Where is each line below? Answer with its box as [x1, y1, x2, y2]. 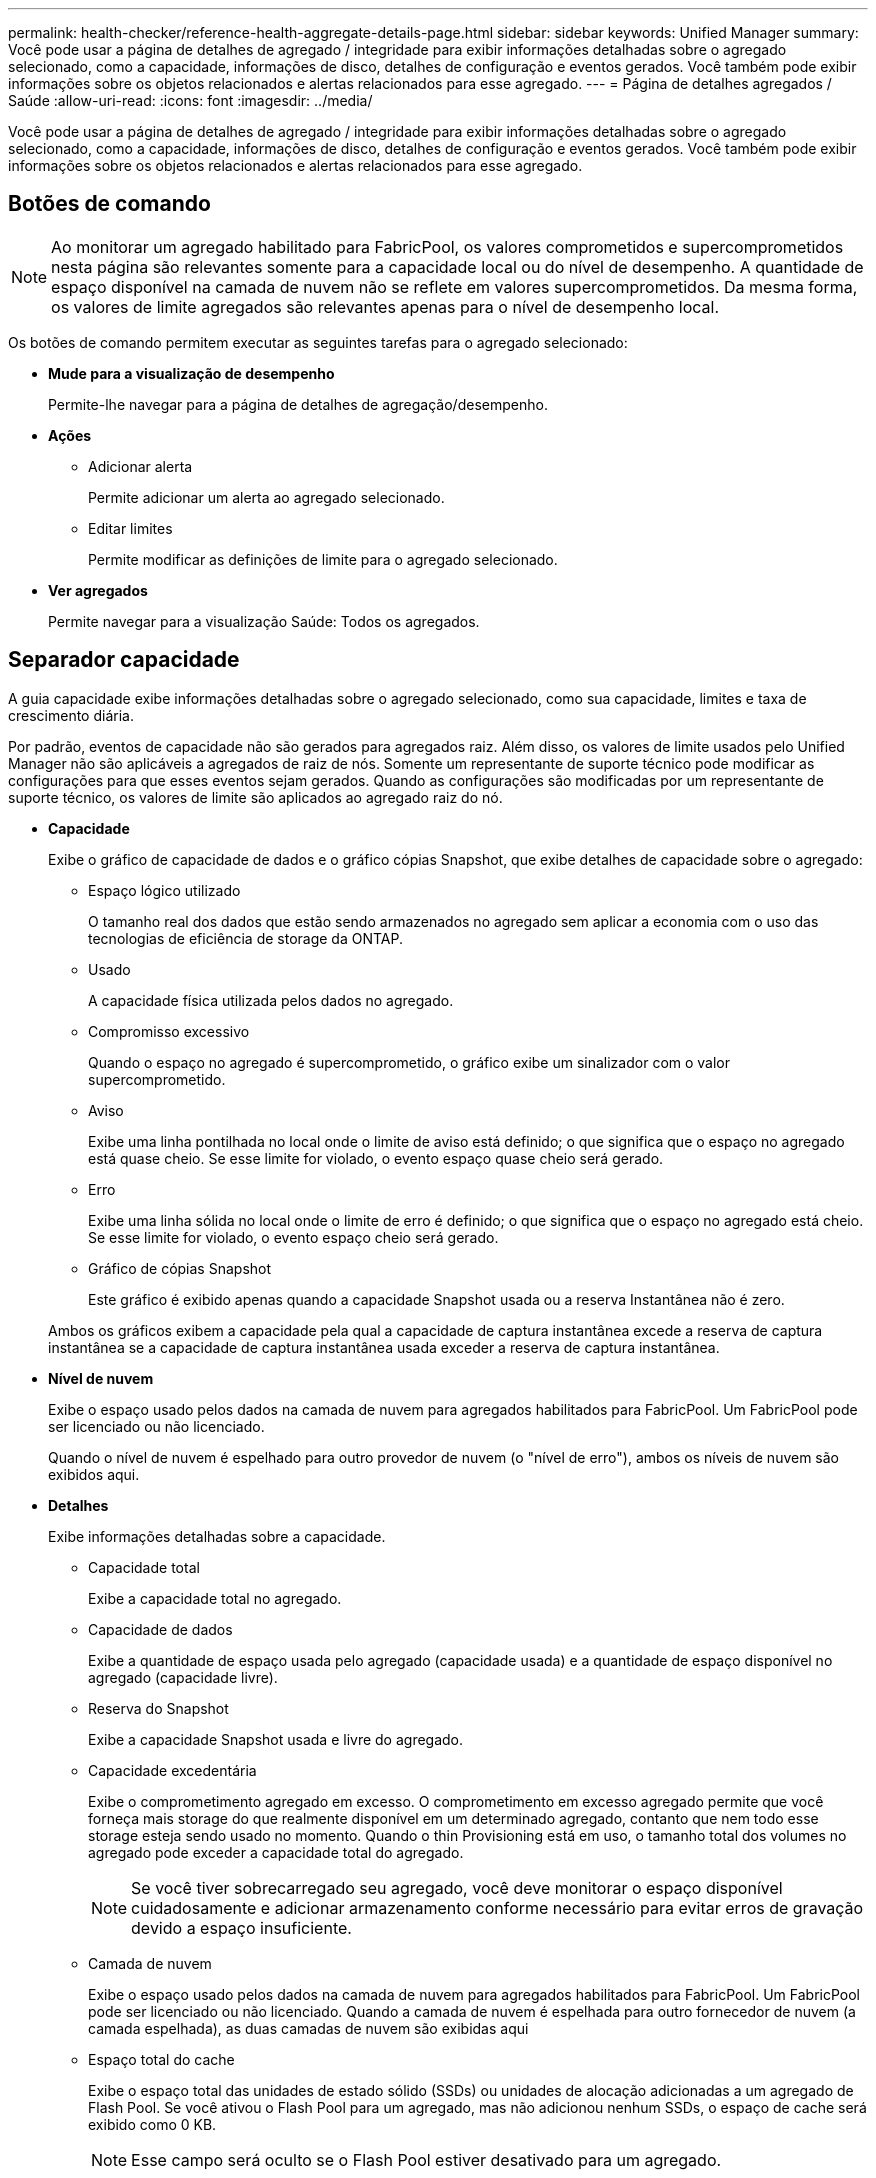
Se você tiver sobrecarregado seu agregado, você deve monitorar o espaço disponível [131, 1877, 783, 1898]
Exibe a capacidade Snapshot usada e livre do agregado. [88, 1730, 464, 1748]
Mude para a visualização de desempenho [48, 364, 335, 382]
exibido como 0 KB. [88, 2115, 217, 2133]
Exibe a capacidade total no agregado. [88, 1589, 342, 1607]
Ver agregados [48, 581, 148, 599]
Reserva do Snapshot [88, 1699, 229, 1717]
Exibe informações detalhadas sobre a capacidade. [48, 1527, 386, 1545]
